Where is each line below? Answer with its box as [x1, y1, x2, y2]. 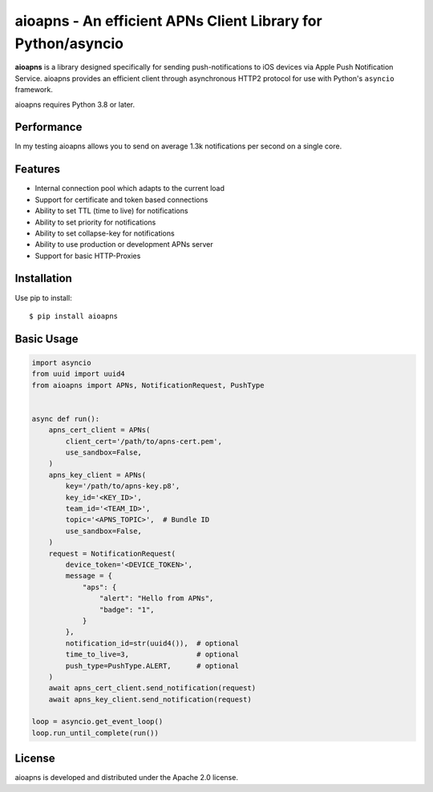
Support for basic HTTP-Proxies [34, 251, 141, 261]
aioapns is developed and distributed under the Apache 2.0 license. [14, 773, 238, 782]
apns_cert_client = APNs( [48, 426, 151, 434]
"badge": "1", [99, 605, 156, 614]
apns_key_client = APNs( [48, 470, 147, 479]
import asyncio [31, 358, 91, 367]
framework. [14, 85, 54, 95]
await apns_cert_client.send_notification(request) [48, 684, 257, 693]
